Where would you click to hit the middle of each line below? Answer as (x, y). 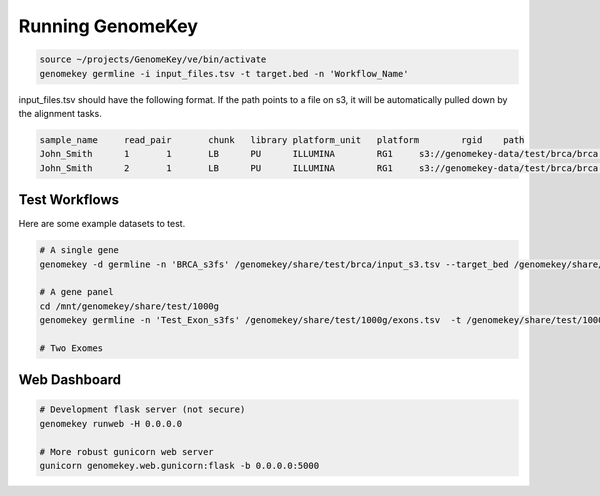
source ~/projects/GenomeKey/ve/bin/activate (153, 59)
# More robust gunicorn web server (126, 451)
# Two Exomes (71, 348)
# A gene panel (76, 292)
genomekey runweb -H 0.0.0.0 (111, 423)
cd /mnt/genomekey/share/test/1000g (129, 306)
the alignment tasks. (60, 113)
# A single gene (79, 250)
